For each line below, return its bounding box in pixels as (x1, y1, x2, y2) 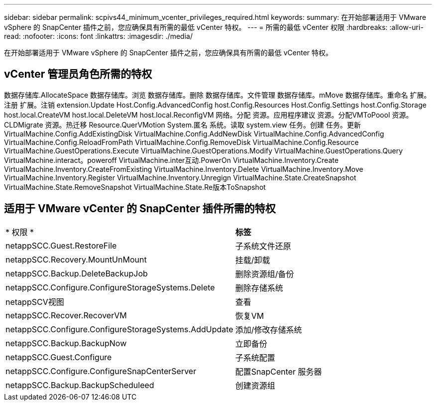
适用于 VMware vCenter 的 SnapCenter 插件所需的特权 (4, 202, 276, 215)
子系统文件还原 (235, 241, 291, 251)
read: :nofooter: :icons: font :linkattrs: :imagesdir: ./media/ (4, 32, 193, 40)
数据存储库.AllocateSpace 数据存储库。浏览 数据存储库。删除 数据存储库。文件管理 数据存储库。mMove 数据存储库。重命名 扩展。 (4, 90, 431, 99)
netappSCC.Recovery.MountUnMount (5, 254, 147, 265)
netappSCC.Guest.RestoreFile (5, 240, 117, 251)
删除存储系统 (235, 282, 283, 293)
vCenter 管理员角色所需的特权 (4, 68, 152, 81)
